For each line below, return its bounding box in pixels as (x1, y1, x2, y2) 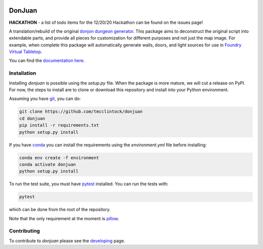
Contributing (9, 228, 40, 234)
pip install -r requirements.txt (19, 122, 99, 128)
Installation (9, 70, 37, 77)
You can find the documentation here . (9, 57, 85, 63)
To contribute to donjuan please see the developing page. (9, 238, 125, 244)
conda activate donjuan (19, 161, 76, 167)
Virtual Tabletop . (9, 49, 42, 55)
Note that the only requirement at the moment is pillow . (9, 215, 119, 221)
